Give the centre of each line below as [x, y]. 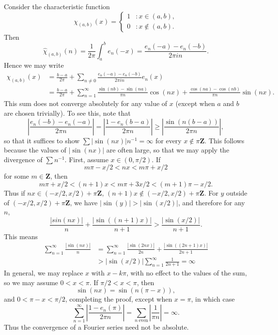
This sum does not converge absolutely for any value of [86, 103]
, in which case [213, 299]
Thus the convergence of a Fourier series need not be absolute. [96, 327]
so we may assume [31, 282]
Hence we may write [34, 65]
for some [16, 176]
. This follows [224, 140]
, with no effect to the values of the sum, [187, 272]
